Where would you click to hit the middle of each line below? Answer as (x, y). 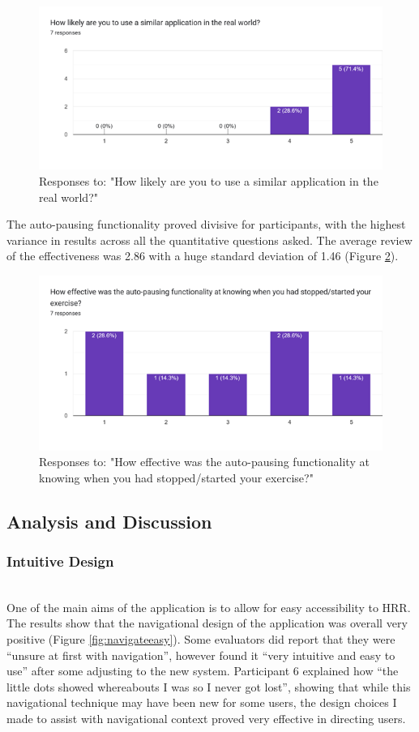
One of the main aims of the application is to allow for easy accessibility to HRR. (209, 607)
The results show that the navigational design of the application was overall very (207, 623)
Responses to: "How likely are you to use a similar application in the (209, 181)
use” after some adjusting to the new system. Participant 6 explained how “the (203, 671)
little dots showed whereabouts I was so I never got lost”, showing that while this (209, 686)
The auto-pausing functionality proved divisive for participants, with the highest (206, 224)
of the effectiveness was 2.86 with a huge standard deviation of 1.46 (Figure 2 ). (203, 256)
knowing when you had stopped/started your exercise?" (176, 477)
